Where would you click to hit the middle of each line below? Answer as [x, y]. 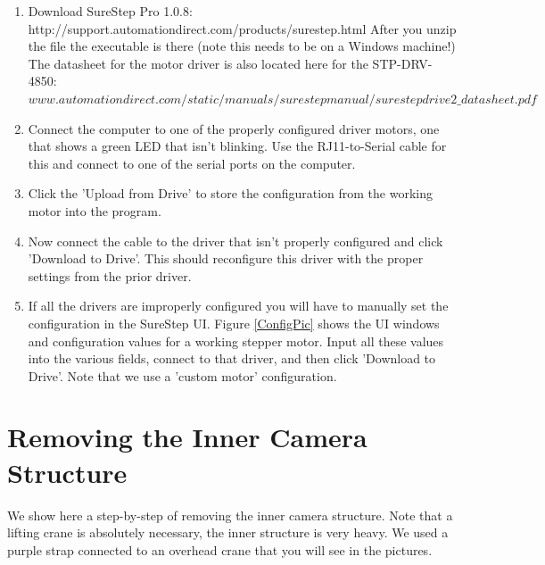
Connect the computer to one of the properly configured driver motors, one [234, 128]
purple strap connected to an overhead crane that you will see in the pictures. [220, 549]
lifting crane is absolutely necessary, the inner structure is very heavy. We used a [228, 532]
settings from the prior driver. [110, 275]
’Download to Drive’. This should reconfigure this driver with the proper [226, 258]
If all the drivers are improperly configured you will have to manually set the [238, 306]
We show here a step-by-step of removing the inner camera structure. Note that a [230, 515]
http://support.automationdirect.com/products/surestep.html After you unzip [242, 28]
